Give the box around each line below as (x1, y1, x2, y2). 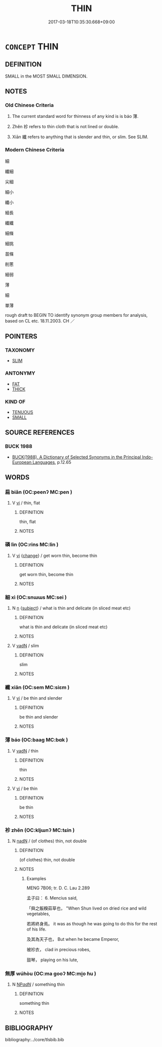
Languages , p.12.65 (32, 459, 72, 465)
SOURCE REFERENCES (5, 428, 75, 437)
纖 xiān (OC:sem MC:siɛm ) (5, 684, 70, 690)
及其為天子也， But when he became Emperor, (26, 936, 120, 942)
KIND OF (5, 398, 26, 405)
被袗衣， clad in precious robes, (26, 947, 91, 952)
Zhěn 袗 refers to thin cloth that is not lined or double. (12, 124, 119, 130)
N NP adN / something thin (12, 982, 65, 987)
